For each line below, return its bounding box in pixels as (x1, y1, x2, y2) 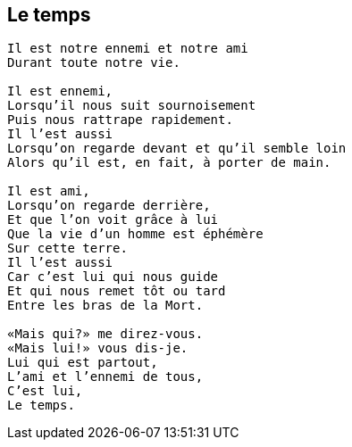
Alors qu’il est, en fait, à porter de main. (7, 155, 331, 170)
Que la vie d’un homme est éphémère (7, 227, 264, 242)
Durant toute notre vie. (7, 55, 180, 70)
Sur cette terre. (7, 241, 128, 256)
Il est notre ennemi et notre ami (7, 41, 248, 56)
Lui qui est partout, (7, 355, 158, 370)
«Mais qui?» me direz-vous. (7, 327, 204, 342)
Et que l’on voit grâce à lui (7, 212, 219, 228)
